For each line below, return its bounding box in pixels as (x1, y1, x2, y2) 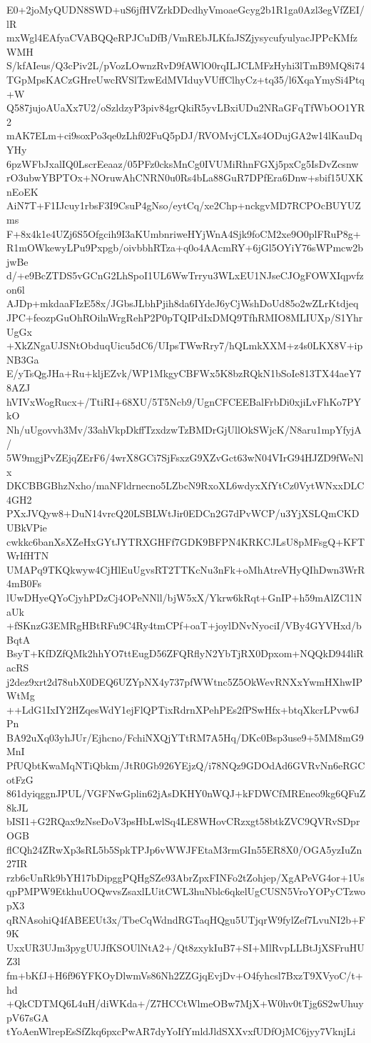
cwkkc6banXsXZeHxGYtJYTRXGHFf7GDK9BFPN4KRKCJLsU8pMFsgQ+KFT (6, 534, 365, 549)
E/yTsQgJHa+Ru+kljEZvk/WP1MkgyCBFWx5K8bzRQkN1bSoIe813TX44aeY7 (6, 366, 362, 381)
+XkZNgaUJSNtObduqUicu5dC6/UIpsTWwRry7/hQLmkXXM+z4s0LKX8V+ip (6, 338, 363, 353)
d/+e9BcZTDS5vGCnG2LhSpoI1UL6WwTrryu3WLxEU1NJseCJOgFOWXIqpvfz (6, 268, 364, 283)
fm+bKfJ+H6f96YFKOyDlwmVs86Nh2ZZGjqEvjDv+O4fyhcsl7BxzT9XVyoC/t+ (6, 967, 363, 982)
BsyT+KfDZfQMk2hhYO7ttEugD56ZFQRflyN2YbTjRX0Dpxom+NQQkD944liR (6, 646, 364, 661)
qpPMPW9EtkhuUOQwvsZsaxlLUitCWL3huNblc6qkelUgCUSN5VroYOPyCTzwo (6, 884, 366, 899)
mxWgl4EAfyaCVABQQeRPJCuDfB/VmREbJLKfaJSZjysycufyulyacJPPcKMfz (6, 30, 357, 45)
